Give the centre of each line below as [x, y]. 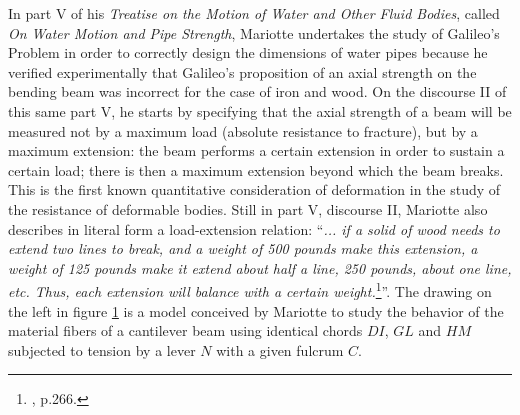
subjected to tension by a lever [102, 349]
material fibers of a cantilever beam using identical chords [185, 330]
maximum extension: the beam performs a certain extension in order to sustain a [256, 150]
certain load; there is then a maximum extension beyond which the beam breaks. [256, 169]
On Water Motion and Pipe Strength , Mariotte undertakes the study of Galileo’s [254, 32]
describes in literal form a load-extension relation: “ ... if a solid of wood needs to [254, 228]
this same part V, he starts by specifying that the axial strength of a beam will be [260, 110]
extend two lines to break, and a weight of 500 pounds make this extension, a [243, 248]
